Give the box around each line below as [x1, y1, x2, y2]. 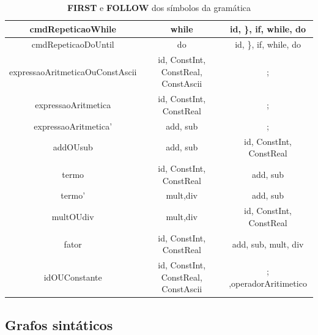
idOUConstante [43, 270, 102, 283]
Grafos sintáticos [5, 315, 113, 334]
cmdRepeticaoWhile [29, 22, 116, 35]
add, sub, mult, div [232, 237, 304, 250]
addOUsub [53, 141, 93, 153]
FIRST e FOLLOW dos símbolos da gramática [67, 1, 251, 13]
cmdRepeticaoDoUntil [31, 38, 114, 51]
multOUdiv [51, 210, 94, 223]
